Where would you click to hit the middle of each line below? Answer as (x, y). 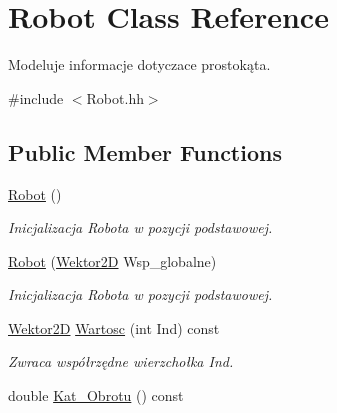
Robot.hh (115, 97)
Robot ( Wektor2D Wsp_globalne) (112, 260)
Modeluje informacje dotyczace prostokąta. (139, 64)
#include (36, 97)
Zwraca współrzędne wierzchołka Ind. (121, 361)
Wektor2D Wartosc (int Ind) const (114, 327)
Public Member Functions (145, 151)
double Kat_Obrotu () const (96, 395)
